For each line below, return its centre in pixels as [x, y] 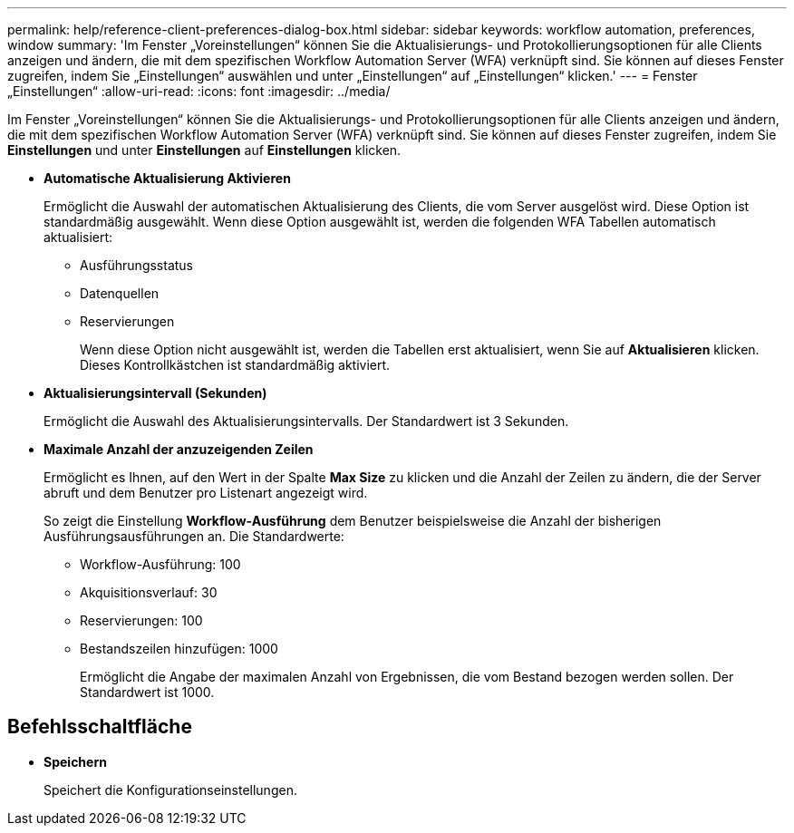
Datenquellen [120, 293]
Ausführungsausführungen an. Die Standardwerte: [194, 536]
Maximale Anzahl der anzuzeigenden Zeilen [179, 449]
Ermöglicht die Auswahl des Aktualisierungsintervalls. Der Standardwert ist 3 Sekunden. [306, 421]
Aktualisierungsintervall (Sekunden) [155, 393]
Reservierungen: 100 [141, 620]
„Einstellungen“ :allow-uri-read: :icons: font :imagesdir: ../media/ [199, 91]
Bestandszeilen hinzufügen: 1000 [179, 649]
